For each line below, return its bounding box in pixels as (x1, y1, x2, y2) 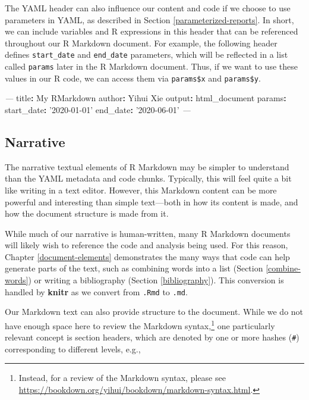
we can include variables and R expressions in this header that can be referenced (5, 25, 298, 37)
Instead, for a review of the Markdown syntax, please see (18, 371, 226, 384)
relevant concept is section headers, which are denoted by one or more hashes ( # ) (5, 331, 299, 343)
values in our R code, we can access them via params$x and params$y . (5, 71, 261, 84)
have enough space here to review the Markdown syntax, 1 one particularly (5, 317, 275, 332)
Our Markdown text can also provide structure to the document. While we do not (5, 305, 304, 318)
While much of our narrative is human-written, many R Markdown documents (5, 227, 291, 239)
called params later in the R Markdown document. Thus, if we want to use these (5, 60, 298, 73)
